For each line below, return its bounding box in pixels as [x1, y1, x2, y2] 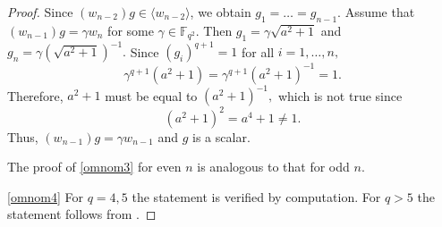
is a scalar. [192, 127, 251, 146]
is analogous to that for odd [197, 157, 350, 176]
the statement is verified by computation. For [132, 187, 381, 206]
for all [241, 42, 275, 61]
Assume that [344, 3, 415, 21]
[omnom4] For [7, 187, 84, 206]
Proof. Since [7, 3, 73, 21]
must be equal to [105, 86, 198, 105]
